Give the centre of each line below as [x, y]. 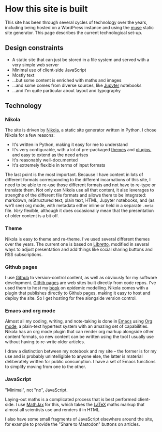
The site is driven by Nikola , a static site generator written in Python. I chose [81, 130]
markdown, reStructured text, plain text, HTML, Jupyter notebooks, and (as [80, 200]
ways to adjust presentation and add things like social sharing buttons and [79, 249]
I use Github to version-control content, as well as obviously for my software [81, 278]
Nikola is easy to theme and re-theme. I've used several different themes [77, 239]
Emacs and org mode [30, 310]
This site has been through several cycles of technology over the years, [76, 22]
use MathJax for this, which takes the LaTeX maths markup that [81, 404]
